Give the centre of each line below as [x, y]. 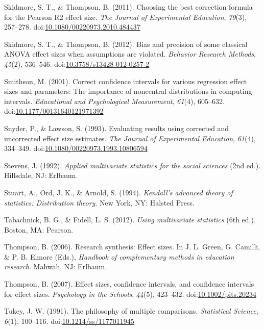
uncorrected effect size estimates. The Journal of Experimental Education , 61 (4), [130, 138]
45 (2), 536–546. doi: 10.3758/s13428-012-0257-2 [77, 64]
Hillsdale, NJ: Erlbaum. [41, 175]
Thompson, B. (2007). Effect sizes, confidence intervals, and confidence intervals [129, 284]
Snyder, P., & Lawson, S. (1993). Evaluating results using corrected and [117, 128]
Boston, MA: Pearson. [39, 229]
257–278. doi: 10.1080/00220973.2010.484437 [72, 27]
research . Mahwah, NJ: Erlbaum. [56, 266]
